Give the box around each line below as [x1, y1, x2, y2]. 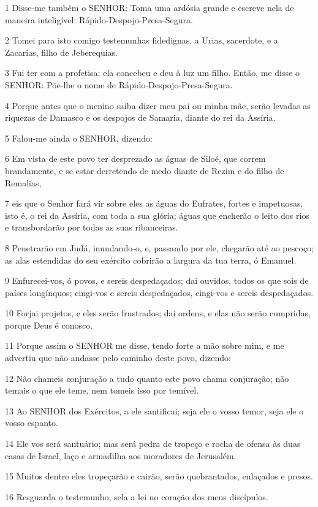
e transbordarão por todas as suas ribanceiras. [5, 221, 178, 234]
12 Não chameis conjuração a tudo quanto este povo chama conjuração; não [5, 372, 289, 384]
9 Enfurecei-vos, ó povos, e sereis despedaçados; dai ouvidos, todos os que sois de [5, 274, 309, 287]
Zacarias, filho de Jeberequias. [5, 45, 118, 58]
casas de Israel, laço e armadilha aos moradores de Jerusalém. [5, 449, 237, 462]
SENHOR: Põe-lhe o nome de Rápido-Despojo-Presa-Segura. [5, 78, 233, 91]
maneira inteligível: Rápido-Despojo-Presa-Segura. [5, 13, 193, 26]
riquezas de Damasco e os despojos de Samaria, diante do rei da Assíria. [5, 111, 276, 124]
